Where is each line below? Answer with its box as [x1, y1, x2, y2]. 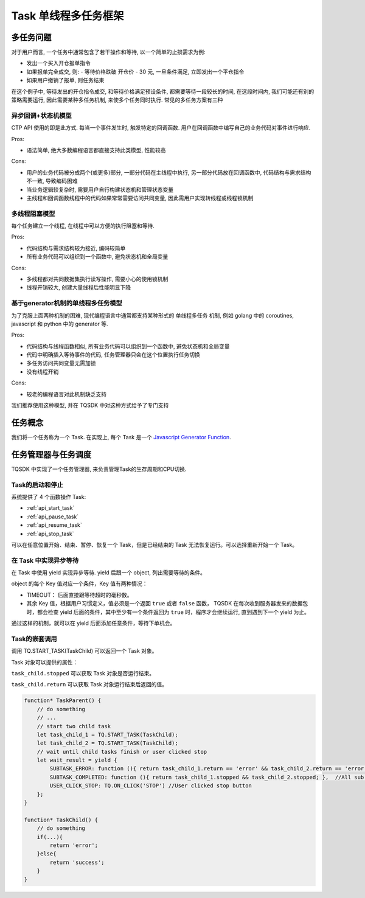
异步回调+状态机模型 [11, 111, 72, 120]
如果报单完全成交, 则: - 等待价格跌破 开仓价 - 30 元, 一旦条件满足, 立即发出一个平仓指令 [26, 68, 245, 75]
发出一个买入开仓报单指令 [26, 60, 91, 67]
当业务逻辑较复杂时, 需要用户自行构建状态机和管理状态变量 [26, 186, 173, 193]
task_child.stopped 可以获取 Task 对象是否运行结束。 [11, 669, 155, 677]
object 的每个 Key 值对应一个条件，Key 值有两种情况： [11, 580, 148, 587]
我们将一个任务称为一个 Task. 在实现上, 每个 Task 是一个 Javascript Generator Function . [11, 433, 231, 440]
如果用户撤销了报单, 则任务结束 [26, 77, 105, 84]
